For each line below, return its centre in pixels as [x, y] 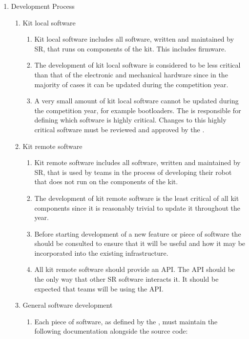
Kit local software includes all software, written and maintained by [134, 39]
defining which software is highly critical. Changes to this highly [130, 120]
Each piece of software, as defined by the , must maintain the [126, 321]
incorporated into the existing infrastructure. [101, 253]
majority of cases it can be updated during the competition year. [131, 84]
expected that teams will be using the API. [99, 288]
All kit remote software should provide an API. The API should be [135, 269]
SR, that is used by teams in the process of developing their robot [133, 172]
